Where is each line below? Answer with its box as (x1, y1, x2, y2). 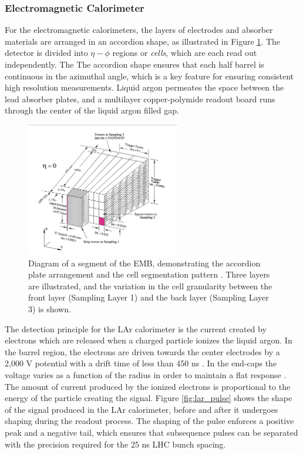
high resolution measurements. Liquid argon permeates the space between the (5, 81, 284, 94)
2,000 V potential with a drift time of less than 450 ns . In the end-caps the (5, 357, 277, 369)
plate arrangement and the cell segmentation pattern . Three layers (28, 268, 270, 281)
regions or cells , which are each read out (112, 46, 257, 59)
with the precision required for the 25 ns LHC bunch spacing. (5, 438, 226, 450)
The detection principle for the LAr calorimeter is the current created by (5, 322, 267, 335)
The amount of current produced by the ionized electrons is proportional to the (5, 380, 291, 392)
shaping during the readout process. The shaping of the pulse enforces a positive (5, 415, 294, 427)
